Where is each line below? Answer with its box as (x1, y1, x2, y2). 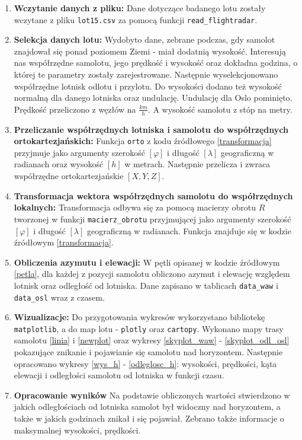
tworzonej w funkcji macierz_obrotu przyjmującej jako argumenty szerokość (14, 212, 291, 225)
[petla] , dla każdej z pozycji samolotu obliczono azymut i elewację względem (14, 267, 290, 280)
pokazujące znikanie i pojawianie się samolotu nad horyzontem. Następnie (14, 346, 283, 358)
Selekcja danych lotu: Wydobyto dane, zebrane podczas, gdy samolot (14, 33, 275, 46)
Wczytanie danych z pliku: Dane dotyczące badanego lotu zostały (14, 2, 266, 14)
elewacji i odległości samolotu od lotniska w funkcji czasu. (14, 369, 224, 381)
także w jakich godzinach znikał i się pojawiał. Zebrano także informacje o (14, 412, 284, 425)
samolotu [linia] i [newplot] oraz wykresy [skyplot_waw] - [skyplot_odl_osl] (14, 334, 290, 346)
